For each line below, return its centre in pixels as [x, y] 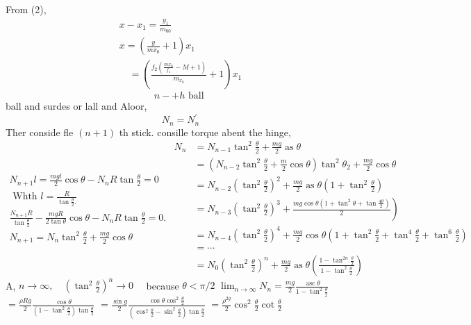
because [163, 285]
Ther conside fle [40, 132]
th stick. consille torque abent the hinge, [205, 132]
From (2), [26, 9]
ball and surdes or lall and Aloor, [76, 106]
